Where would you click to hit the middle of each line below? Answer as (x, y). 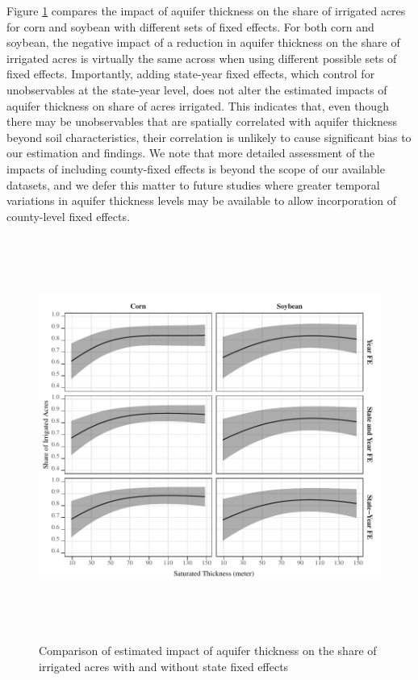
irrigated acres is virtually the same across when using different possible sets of (202, 58)
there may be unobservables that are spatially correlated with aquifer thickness (202, 121)
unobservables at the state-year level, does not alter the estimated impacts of (197, 89)
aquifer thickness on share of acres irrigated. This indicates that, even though (198, 105)
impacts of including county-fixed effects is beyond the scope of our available (196, 168)
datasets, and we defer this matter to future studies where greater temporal (193, 184)
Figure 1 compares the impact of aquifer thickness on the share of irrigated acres (206, 10)
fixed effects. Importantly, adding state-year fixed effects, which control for (191, 74)
